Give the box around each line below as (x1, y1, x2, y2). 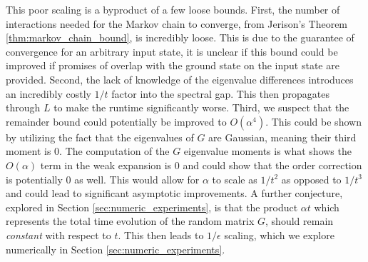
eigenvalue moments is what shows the (183, 143, 352, 158)
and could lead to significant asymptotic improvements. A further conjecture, (6, 186, 343, 201)
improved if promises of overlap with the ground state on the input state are (6, 58, 339, 73)
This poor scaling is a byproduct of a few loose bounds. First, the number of (6, 2, 340, 16)
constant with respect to (6, 227, 111, 242)
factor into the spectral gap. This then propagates (111, 86, 329, 101)
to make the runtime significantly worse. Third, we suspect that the (53, 100, 349, 115)
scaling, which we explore (224, 227, 334, 242)
